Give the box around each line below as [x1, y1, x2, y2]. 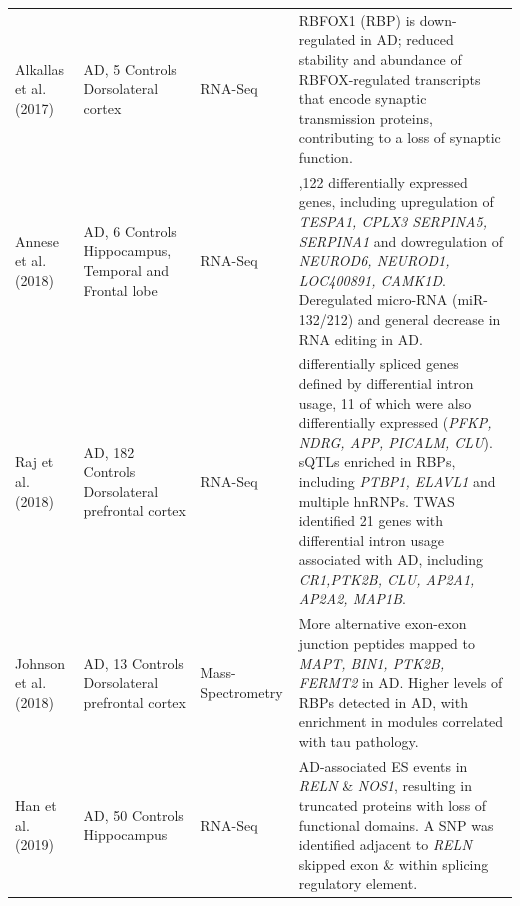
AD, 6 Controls [83, 220, 177, 241]
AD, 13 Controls [83, 652, 184, 673]
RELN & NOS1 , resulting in [298, 775, 472, 796]
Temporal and [83, 259, 170, 280]
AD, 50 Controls [83, 804, 184, 825]
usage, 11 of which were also [298, 392, 472, 413]
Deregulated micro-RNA [298, 289, 448, 310]
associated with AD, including [298, 549, 484, 570]
